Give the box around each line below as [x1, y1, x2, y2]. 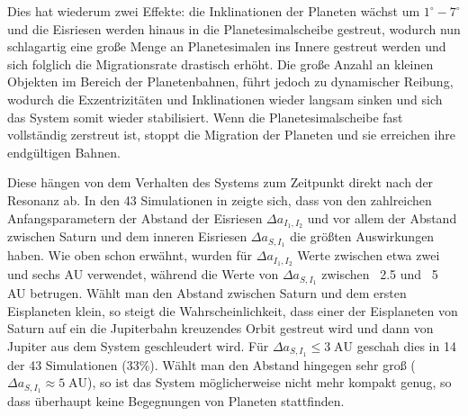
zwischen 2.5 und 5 [321, 265, 438, 284]
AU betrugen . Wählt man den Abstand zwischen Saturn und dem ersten [7, 283, 407, 302]
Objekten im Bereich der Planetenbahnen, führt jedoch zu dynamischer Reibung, [7, 72, 454, 91]
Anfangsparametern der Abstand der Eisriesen [7, 208, 263, 227]
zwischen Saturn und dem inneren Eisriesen [7, 227, 247, 246]
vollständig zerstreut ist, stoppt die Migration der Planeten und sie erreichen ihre [7, 125, 455, 144]
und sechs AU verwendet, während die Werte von [7, 265, 279, 284]
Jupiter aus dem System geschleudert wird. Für [7, 336, 269, 355]
